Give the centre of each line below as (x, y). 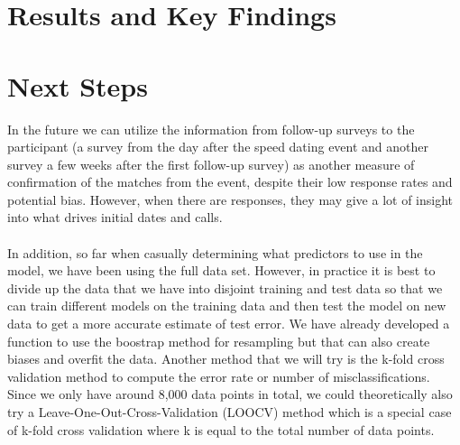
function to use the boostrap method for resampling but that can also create (219, 341)
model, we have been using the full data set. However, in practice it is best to (221, 270)
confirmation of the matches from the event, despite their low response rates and (230, 182)
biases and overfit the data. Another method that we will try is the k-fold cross (226, 359)
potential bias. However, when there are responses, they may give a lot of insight (230, 199)
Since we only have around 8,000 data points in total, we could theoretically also (230, 394)
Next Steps (78, 85)
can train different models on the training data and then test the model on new (227, 306)
